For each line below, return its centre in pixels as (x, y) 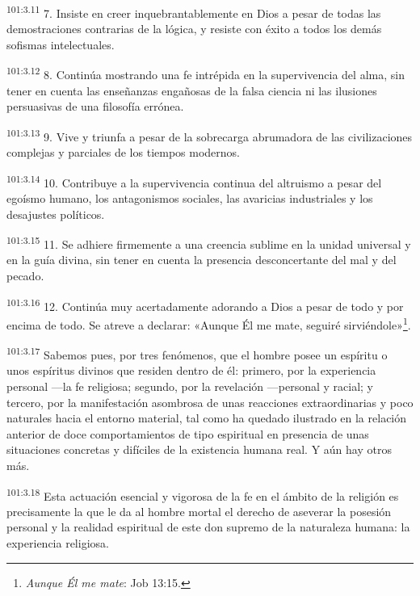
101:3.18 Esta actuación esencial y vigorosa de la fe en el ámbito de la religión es (203, 494)
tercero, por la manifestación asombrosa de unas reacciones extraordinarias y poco (210, 402)
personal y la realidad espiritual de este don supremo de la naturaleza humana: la (208, 527)
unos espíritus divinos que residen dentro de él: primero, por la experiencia (191, 370)
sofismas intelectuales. (61, 44)
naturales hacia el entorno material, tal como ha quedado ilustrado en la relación (207, 418)
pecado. (25, 275)
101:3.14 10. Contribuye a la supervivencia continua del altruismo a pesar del (194, 181)
